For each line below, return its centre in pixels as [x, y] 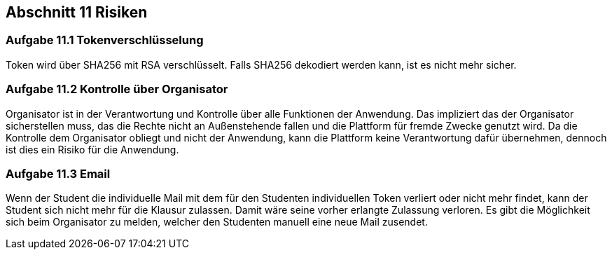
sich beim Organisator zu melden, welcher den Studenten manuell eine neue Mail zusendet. [217, 222]
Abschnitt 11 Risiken [77, 12]
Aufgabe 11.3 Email [58, 173]
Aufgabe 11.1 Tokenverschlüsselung [105, 40]
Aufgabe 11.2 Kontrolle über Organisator [117, 89]
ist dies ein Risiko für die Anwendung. [92, 149]
